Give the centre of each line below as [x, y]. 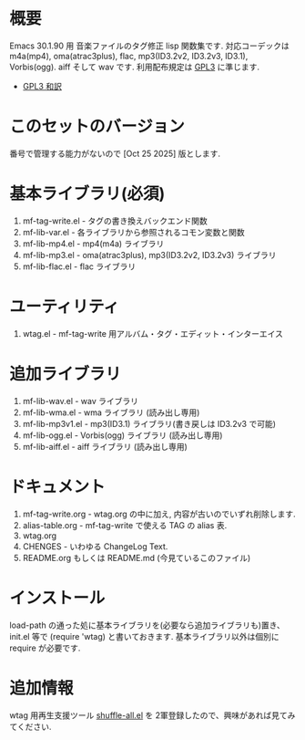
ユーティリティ [65, 307]
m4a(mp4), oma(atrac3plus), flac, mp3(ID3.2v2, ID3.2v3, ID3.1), [129, 56]
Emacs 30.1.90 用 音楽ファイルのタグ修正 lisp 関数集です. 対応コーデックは [149, 46]
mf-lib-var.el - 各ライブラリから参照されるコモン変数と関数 [134, 232]
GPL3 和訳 [42, 86]
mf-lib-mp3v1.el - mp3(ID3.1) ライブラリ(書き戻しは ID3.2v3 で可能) [149, 423]
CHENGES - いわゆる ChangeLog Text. [95, 546]
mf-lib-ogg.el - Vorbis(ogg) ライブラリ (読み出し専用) [122, 435]
